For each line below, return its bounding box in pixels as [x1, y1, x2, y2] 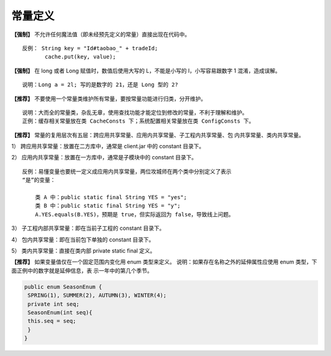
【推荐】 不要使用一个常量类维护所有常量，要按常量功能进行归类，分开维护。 [11, 95, 207, 102]
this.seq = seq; [28, 317, 77, 325]
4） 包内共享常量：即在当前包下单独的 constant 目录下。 [11, 236, 154, 243]
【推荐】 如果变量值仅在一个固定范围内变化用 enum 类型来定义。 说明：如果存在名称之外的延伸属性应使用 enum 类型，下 [11, 258, 318, 266]
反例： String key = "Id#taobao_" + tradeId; [22, 45, 158, 51]
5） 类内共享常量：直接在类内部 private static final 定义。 [11, 247, 156, 254]
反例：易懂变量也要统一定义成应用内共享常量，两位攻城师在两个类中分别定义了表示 [22, 168, 232, 175]
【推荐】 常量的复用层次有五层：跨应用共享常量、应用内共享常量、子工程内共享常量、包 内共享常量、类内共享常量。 [11, 131, 305, 138]
